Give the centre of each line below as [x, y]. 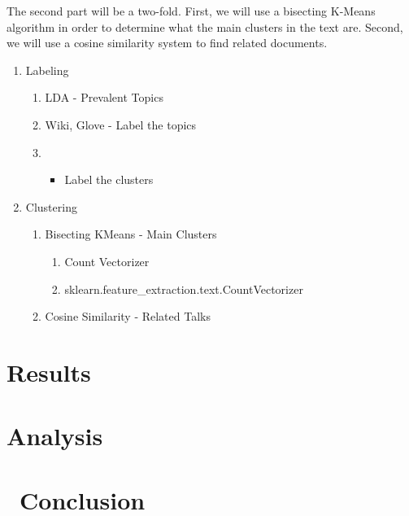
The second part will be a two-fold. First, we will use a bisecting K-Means [191, 11]
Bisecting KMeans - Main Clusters [131, 234]
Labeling [47, 70]
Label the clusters [109, 179]
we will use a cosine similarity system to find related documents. [167, 43]
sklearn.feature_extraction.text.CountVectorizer [184, 289]
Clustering [51, 206]
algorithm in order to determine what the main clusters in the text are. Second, [205, 26]
